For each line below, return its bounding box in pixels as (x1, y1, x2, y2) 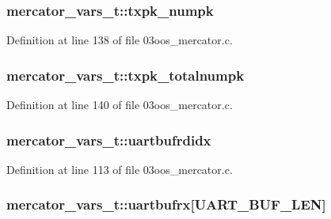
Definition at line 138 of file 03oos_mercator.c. (6, 32, 233, 48)
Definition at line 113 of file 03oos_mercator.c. (6, 160, 233, 177)
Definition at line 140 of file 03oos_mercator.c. (6, 96, 233, 113)
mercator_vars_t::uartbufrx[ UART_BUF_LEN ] (6, 194, 326, 214)
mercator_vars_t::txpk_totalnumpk (6, 65, 245, 85)
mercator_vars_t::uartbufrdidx (6, 130, 211, 149)
